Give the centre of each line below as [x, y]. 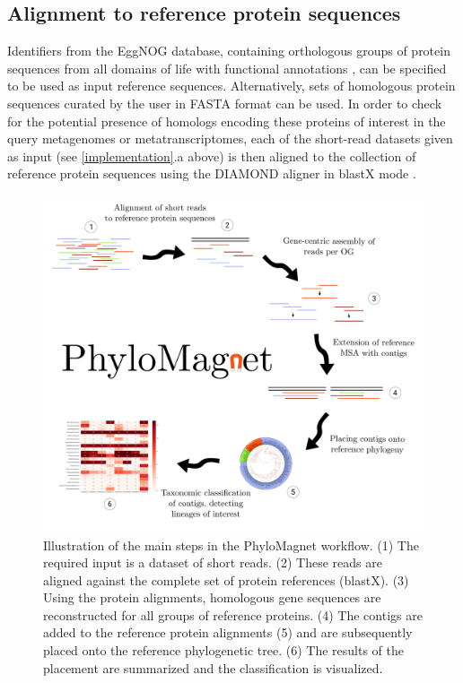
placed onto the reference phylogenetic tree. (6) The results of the [223, 650]
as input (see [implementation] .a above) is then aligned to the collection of [212, 156]
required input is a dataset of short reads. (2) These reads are [213, 562]
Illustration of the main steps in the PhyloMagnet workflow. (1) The [231, 545]
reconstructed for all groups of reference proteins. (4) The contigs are [233, 614]
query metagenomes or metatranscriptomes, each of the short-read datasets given [230, 138]
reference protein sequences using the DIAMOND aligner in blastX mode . [212, 173]
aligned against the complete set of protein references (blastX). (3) [226, 579]
